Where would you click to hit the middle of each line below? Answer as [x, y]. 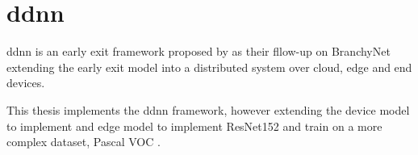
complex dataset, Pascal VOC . [84, 142]
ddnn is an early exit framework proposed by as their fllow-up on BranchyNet [199, 51]
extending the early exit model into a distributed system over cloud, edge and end [209, 67]
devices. [26, 83]
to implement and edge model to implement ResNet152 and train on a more [194, 126]
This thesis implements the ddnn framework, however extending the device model [208, 109]
